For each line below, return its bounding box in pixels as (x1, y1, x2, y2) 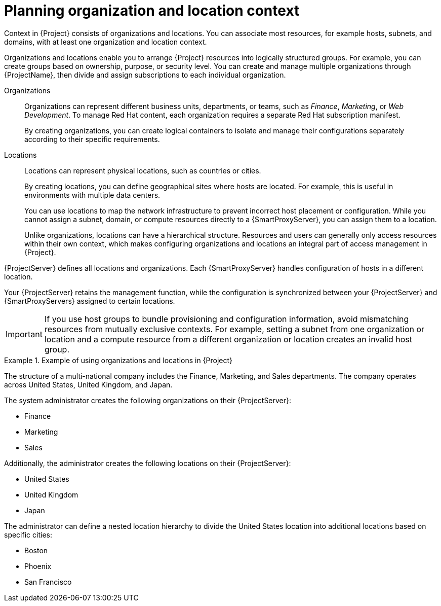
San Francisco (24, 577, 72, 586)
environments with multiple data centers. (24, 190, 161, 199)
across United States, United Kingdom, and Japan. (4, 380, 173, 389)
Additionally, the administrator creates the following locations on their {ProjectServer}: (4, 458, 291, 468)
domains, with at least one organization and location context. (4, 37, 207, 46)
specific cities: (4, 530, 52, 539)
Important (6, 329, 43, 339)
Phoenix (24, 561, 52, 571)
